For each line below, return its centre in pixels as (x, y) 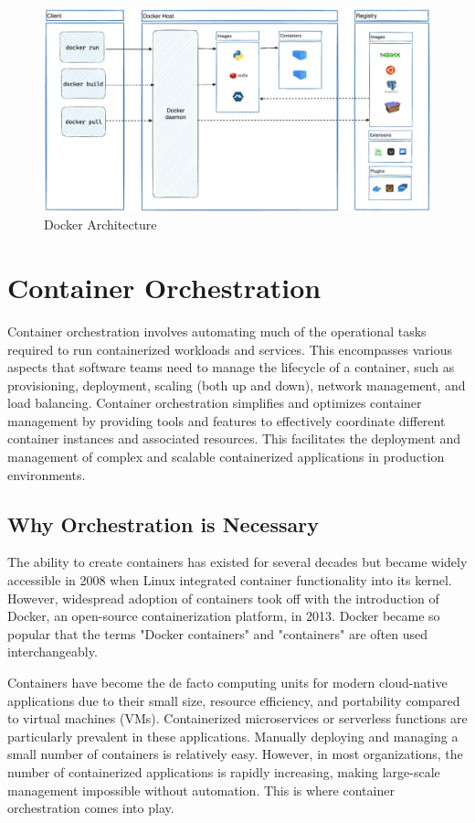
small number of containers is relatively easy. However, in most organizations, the (235, 754)
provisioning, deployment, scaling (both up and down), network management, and (237, 385)
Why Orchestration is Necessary (163, 524)
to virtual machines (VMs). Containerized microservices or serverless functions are (237, 718)
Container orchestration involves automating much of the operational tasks (217, 331)
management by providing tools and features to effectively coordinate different (227, 420)
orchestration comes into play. (91, 808)
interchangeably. (53, 652)
